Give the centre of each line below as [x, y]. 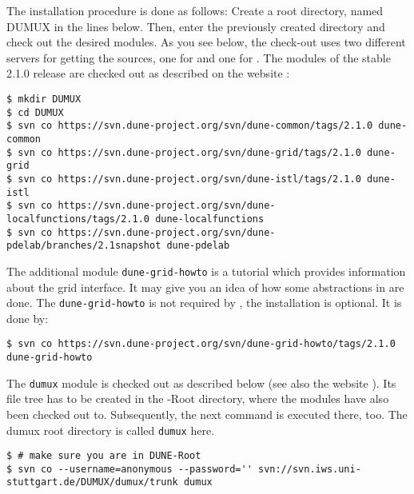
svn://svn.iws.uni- [309, 469]
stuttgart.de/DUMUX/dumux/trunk [92, 482]
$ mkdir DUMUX [44, 99]
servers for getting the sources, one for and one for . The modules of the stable [199, 57]
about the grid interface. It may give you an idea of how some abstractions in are [205, 287]
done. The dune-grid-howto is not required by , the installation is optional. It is [204, 303]
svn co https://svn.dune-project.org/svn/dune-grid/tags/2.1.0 [189, 152]
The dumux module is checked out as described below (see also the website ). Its [201, 382]
